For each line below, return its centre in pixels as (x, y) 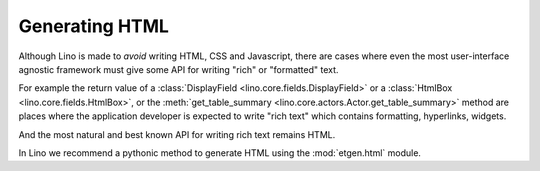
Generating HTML (94, 26)
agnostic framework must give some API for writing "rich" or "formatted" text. (178, 69)
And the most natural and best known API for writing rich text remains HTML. (177, 134)
